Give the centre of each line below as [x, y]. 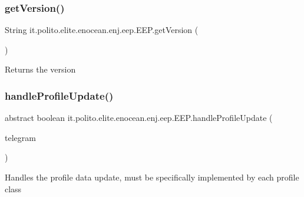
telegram [20, 137]
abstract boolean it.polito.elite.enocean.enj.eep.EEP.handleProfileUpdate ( [139, 118]
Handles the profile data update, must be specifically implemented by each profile [152, 177]
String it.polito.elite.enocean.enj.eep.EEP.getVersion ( [102, 30]
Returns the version [40, 69]
